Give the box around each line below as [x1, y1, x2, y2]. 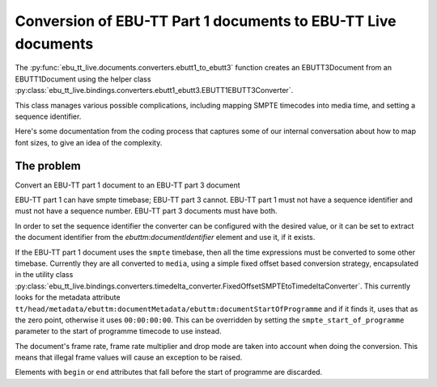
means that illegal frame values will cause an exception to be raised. [15, 352, 243, 363]
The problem [15, 158, 81, 173]
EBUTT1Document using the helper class [15, 74, 151, 84]
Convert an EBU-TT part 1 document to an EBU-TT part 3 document [15, 180, 240, 190]
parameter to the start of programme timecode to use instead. [15, 326, 222, 336]
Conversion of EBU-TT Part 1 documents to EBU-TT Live [15, 12, 397, 30]
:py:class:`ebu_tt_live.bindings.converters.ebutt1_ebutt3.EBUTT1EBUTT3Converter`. [15, 86, 294, 95]
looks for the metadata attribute [15, 292, 121, 302]
